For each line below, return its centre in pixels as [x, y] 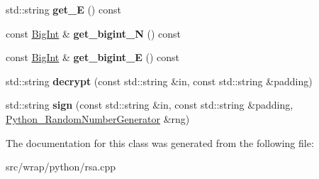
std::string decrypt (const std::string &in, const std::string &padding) [159, 81]
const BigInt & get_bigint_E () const [93, 57]
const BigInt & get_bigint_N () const [94, 33]
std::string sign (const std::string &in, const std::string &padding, [150, 105]
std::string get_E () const [63, 9]
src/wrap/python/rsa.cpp [61, 167]
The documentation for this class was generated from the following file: [160, 142]
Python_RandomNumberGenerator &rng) [98, 118]
